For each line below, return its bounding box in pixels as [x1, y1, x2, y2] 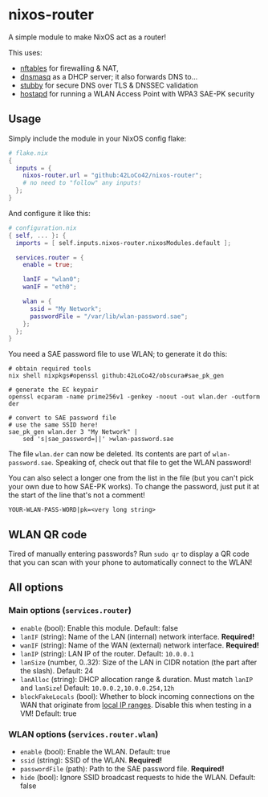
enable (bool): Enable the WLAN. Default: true [19, 747, 171, 757]
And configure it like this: [8, 208, 91, 218]
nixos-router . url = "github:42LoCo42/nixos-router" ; [22, 171, 203, 180]
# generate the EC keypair [8, 386, 99, 394]
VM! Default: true [19, 709, 77, 718]
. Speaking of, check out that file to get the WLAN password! [51, 458, 252, 468]
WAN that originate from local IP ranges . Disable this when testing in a [19, 700, 252, 709]
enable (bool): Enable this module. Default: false [19, 623, 179, 632]
